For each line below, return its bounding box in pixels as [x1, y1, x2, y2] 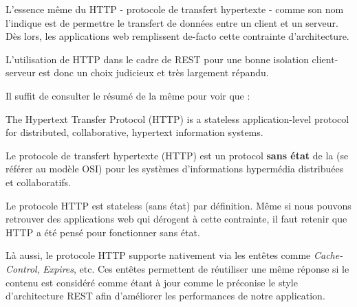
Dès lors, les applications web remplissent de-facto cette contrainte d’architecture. [6, 29, 349, 43]
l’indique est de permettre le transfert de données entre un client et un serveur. [6, 15, 338, 30]
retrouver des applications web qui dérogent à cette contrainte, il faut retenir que [6, 212, 347, 226]
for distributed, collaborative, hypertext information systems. [6, 125, 263, 139]
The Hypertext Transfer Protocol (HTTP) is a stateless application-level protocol [6, 111, 349, 126]
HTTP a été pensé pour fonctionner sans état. [6, 225, 200, 239]
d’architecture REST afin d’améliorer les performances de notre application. [6, 288, 325, 303]
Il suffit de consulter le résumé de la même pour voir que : [6, 88, 250, 102]
